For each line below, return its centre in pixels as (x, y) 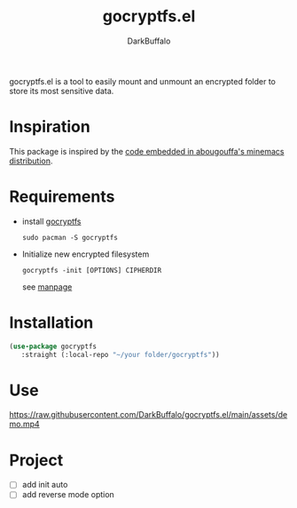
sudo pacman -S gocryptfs (70, 237)
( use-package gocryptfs (53, 346)
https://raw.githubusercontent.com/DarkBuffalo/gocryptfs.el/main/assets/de (148, 415)
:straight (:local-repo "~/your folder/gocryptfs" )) (120, 354)
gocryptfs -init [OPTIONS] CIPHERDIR (92, 270)
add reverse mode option (68, 495)
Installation (51, 322)
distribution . (31, 161)
